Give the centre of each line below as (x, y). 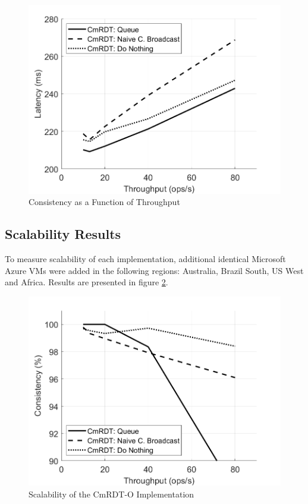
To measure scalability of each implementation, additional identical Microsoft (145, 259)
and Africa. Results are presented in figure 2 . (87, 282)
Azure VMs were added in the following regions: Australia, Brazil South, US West (154, 270)
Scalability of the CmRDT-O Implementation (111, 494)
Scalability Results (63, 234)
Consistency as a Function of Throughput (104, 202)
